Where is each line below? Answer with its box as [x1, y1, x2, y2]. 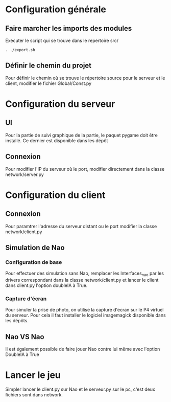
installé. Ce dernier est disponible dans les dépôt [5, 137, 108, 144]
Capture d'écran [5, 295, 47, 302]
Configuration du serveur [5, 98, 115, 109]
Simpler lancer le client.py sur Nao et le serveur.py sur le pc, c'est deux [5, 386, 156, 392]
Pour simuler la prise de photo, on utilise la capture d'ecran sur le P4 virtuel [5, 307, 164, 313]
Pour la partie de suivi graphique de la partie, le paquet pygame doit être [5, 132, 158, 138]
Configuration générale [5, 4, 106, 15]
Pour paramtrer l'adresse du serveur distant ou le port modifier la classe [5, 223, 157, 229]
